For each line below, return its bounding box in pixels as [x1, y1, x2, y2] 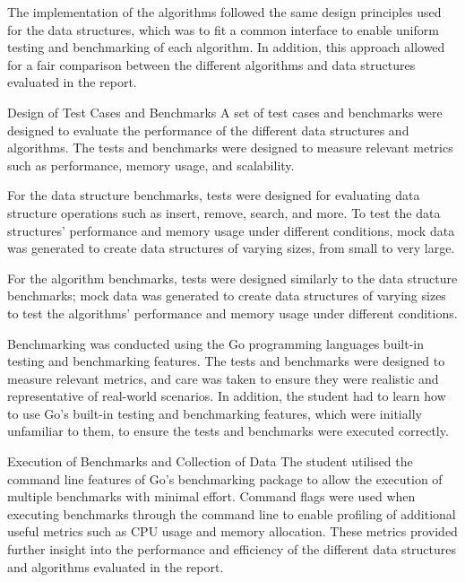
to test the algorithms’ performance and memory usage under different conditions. [7, 303, 458, 322]
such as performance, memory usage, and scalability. [7, 155, 295, 174]
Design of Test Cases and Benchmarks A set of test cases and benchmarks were [7, 102, 443, 121]
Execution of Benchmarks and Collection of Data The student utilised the [7, 452, 413, 471]
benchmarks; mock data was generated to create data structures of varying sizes [7, 286, 446, 305]
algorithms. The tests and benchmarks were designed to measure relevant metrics [7, 138, 453, 157]
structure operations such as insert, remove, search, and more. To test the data [7, 203, 441, 222]
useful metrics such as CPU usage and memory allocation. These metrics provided [7, 522, 458, 541]
